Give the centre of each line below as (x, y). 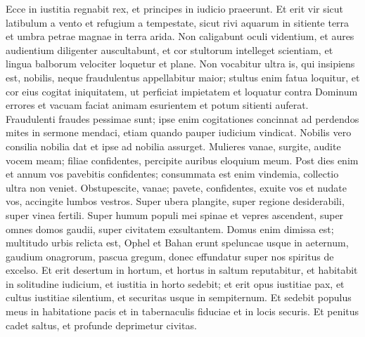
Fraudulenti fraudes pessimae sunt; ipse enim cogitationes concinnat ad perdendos (182, 118)
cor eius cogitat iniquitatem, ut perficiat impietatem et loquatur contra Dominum (182, 91)
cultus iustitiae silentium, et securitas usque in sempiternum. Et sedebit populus (179, 297)
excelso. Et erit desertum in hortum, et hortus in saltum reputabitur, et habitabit (182, 270)
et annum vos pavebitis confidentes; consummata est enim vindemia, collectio (172, 174)
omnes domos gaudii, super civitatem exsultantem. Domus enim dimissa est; (170, 229)
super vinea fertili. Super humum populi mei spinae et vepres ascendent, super (175, 214)
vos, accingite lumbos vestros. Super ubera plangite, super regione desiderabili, (175, 201)
